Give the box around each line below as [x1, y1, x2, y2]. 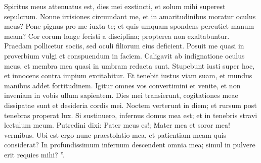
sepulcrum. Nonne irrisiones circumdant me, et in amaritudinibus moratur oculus [4, 11, 256, 21]
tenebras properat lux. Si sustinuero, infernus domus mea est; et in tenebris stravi [4, 110, 257, 120]
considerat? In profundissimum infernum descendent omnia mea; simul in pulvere [4, 139, 255, 150]
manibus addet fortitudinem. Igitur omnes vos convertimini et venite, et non [4, 80, 241, 90]
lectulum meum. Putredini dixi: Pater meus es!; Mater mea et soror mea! [4, 120, 230, 130]
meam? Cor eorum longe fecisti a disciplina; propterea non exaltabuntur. [4, 30, 230, 41]
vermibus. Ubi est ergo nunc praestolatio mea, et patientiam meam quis [4, 129, 227, 140]
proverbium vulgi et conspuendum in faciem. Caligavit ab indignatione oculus [4, 50, 245, 61]
